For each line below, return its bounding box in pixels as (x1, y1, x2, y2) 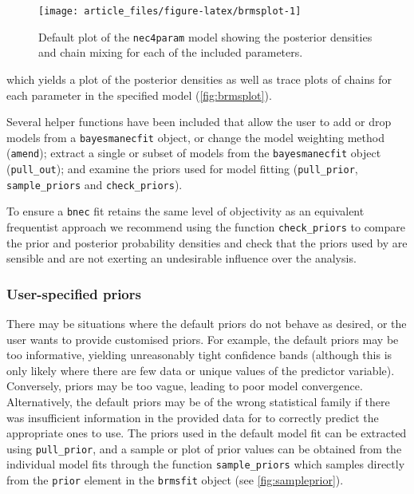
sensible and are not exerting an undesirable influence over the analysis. (6, 250, 357, 267)
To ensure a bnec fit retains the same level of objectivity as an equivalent (6, 203, 365, 219)
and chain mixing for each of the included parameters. (38, 44, 303, 61)
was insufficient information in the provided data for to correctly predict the (6, 409, 379, 425)
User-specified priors (6, 283, 141, 303)
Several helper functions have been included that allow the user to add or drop (6, 113, 392, 130)
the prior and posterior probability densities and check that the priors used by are (6, 234, 408, 251)
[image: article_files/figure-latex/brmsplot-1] (38, 6, 302, 17)
